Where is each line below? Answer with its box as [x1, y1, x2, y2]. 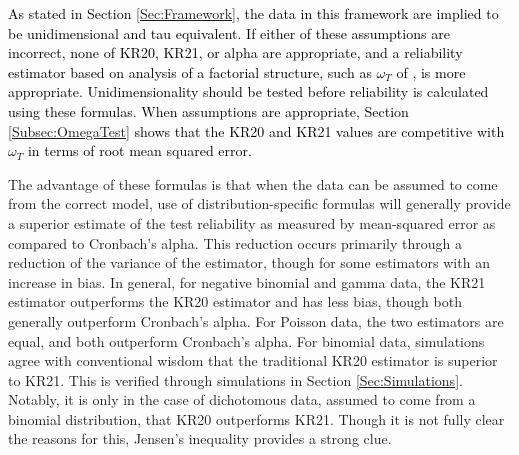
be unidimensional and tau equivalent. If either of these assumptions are [8, 22, 450, 43]
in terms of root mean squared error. [27, 140, 252, 161]
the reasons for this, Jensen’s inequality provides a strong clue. [8, 428, 392, 449]
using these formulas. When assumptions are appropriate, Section [8, 100, 409, 121]
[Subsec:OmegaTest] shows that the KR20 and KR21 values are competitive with [8, 120, 505, 141]
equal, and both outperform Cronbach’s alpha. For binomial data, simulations [8, 330, 485, 351]
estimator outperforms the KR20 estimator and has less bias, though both [8, 291, 462, 312]
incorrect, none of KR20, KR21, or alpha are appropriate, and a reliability [8, 42, 463, 63]
